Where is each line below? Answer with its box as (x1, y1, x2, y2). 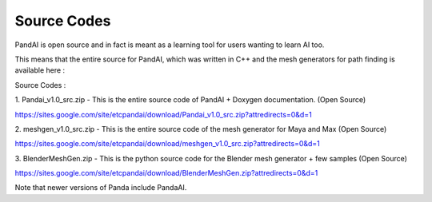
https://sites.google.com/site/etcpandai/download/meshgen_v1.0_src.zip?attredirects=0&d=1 (14, 139, 320, 149)
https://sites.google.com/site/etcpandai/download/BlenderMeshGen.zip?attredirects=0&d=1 (14, 168, 318, 178)
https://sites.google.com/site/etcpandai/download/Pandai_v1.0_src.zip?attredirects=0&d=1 (14, 109, 312, 119)
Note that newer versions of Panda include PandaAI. (14, 183, 187, 192)
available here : (14, 65, 66, 75)
